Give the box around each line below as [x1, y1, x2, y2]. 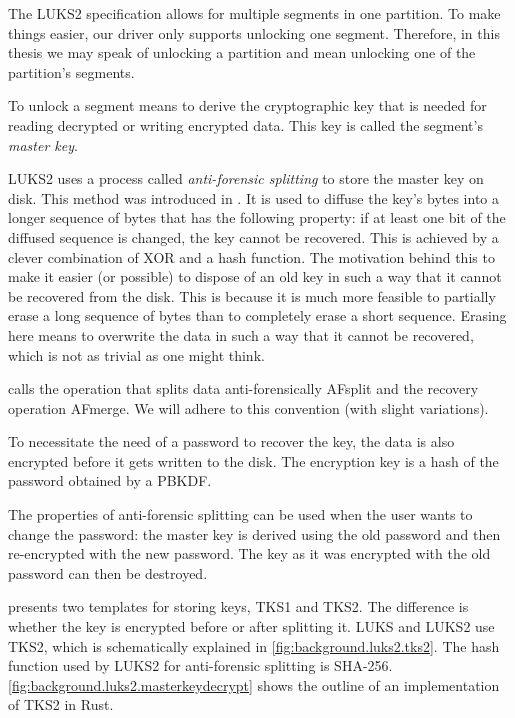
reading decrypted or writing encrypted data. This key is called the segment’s [8, 114, 483, 135]
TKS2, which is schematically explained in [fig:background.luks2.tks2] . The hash [8, 635, 500, 656]
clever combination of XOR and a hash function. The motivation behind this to [8, 246, 495, 267]
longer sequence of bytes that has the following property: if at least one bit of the [8, 207, 506, 228]
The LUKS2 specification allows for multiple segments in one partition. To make [8, 3, 501, 23]
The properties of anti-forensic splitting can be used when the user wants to [8, 504, 473, 525]
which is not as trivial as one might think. [8, 344, 265, 365]
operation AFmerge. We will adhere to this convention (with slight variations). [8, 397, 489, 418]
